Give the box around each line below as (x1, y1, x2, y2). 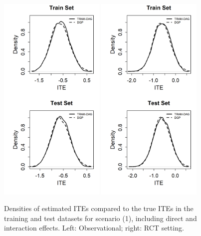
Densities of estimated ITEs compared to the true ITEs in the (4, 203, 194, 214)
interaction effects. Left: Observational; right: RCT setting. (4, 223, 184, 233)
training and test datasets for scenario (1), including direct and (4, 213, 197, 223)
